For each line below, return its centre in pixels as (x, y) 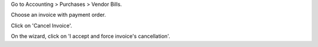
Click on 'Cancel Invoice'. (42, 26)
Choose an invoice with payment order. (58, 15)
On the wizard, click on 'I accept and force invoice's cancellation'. (90, 36)
